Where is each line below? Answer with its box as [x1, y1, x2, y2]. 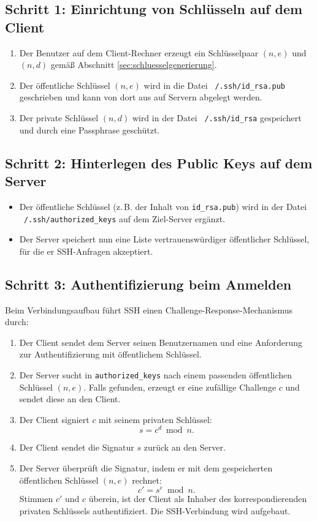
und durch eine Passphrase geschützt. [19, 123, 160, 136]
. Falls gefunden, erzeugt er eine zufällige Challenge [83, 380, 277, 393]
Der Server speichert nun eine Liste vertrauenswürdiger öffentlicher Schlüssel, [19, 233, 310, 246]
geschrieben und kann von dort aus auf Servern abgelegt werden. [19, 91, 262, 103]
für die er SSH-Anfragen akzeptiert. [19, 244, 153, 257]
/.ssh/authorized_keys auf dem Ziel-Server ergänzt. [23, 212, 226, 225]
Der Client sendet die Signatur [19, 441, 134, 454]
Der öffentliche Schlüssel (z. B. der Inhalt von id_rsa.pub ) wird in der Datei [19, 200, 307, 212]
